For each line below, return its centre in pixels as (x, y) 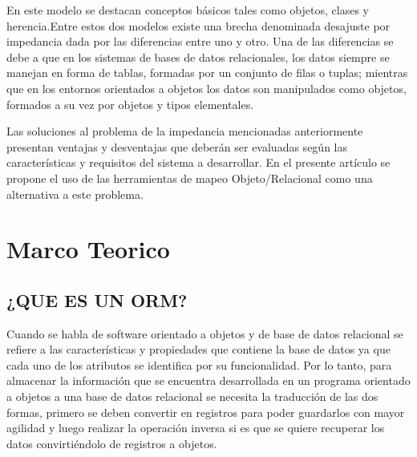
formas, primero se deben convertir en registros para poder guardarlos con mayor (206, 412)
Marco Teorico (88, 249)
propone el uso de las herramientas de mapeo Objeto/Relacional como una (190, 178)
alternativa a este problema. (75, 194)
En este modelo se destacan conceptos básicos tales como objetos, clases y (188, 10)
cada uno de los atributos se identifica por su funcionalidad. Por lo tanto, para (199, 364)
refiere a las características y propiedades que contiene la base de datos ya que (198, 349)
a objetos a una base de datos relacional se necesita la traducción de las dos (192, 396)
